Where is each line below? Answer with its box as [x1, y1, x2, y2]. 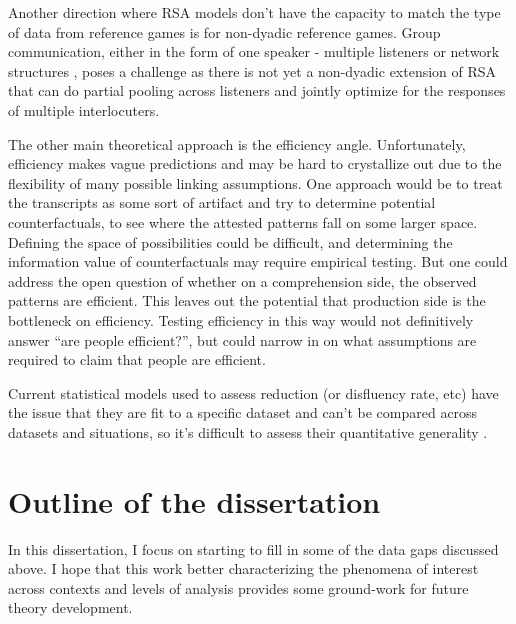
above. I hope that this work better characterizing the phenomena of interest [8, 558, 479, 579]
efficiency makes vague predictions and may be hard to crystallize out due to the [8, 153, 502, 174]
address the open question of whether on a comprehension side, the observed [8, 270, 477, 291]
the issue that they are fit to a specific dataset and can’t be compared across [8, 402, 478, 423]
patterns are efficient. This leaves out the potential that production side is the [8, 290, 486, 311]
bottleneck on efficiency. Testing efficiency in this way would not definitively [8, 309, 474, 330]
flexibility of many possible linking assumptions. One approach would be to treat [8, 172, 503, 193]
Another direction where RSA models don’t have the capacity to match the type [8, 2, 501, 22]
